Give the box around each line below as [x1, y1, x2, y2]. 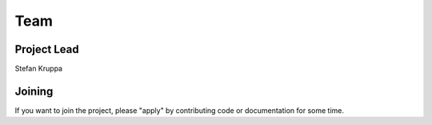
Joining [14, 84, 54, 98]
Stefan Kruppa [14, 64, 63, 74]
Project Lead [14, 42, 79, 56]
